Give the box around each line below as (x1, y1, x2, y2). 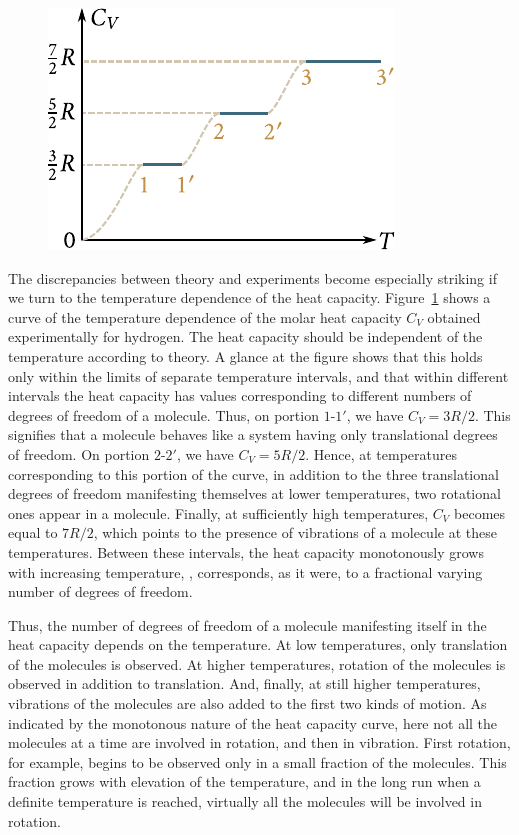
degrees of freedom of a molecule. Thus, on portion (8, 404, 319, 425)
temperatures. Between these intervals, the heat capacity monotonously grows (8, 541, 484, 562)
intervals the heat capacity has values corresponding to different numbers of (8, 385, 472, 406)
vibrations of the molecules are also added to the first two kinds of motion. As (8, 693, 487, 714)
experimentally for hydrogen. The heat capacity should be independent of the (8, 326, 483, 347)
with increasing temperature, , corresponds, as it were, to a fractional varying (8, 561, 483, 582)
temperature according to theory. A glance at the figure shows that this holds (8, 345, 483, 366)
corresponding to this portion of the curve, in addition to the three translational (8, 463, 499, 484)
